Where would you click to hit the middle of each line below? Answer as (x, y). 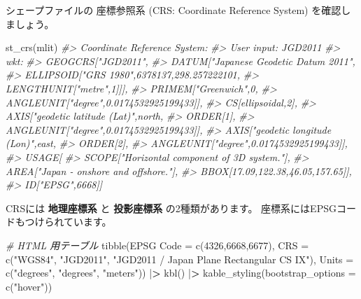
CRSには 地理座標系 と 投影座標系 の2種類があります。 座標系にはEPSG (171, 208)
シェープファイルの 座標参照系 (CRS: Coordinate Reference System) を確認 (174, 10)
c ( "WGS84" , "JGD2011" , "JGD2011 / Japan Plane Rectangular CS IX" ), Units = (180, 259)
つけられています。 (68, 222)
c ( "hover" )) (29, 286)
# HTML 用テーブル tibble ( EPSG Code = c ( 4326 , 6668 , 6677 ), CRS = (157, 245)
